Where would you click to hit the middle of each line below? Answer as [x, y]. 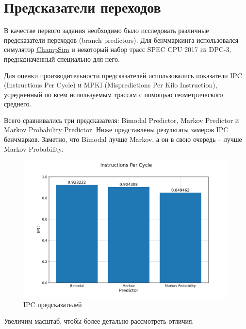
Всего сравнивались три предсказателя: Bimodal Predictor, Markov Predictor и [122, 120]
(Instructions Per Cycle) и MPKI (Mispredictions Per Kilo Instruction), [111, 85]
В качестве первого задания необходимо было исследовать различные [107, 30]
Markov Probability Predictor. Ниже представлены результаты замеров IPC [116, 130]
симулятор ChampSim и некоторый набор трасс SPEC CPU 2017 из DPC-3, [118, 49]
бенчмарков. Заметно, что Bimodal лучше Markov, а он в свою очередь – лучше [123, 139]
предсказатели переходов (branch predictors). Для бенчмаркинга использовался [121, 40]
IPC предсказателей [53, 304]
